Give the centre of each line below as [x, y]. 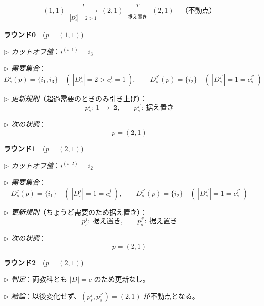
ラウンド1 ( [25, 148]
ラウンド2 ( [25, 262]
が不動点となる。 [171, 296]
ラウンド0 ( [25, 35]
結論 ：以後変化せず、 [46, 296]
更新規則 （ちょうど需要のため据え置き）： [80, 212]
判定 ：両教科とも [40, 279]
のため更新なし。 [122, 279]
